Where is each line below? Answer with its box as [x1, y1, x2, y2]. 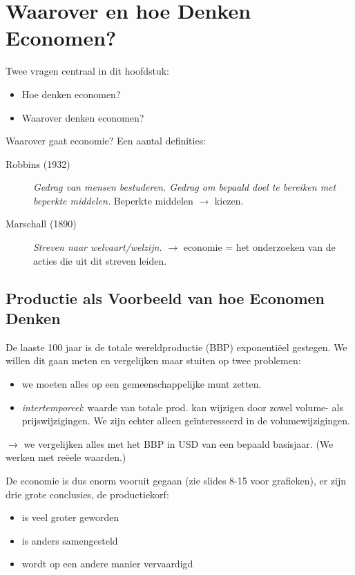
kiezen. [214, 193, 244, 207]
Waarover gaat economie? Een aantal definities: [6, 133, 207, 148]
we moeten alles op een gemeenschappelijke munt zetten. [21, 377, 262, 391]
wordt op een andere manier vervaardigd [21, 556, 193, 571]
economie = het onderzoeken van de [183, 240, 336, 254]
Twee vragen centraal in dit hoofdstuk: [6, 64, 170, 78]
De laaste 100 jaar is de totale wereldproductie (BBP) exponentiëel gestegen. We [6, 339, 347, 354]
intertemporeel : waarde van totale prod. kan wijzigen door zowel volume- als [21, 399, 343, 414]
